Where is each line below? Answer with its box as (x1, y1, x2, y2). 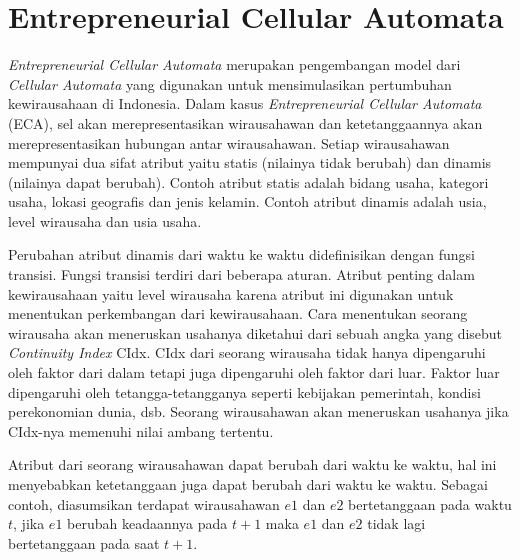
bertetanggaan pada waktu (348, 493, 512, 514)
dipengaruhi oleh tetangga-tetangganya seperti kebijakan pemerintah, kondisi (8, 381, 481, 402)
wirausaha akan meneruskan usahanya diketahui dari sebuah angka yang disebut (8, 322, 503, 343)
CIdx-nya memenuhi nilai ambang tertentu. (8, 420, 274, 441)
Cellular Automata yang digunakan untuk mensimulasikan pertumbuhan (8, 73, 452, 94)
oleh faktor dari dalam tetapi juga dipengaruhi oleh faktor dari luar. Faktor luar (8, 362, 500, 383)
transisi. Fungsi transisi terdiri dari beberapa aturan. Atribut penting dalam (8, 264, 475, 285)
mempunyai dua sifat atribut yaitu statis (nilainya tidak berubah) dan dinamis (8, 152, 492, 173)
